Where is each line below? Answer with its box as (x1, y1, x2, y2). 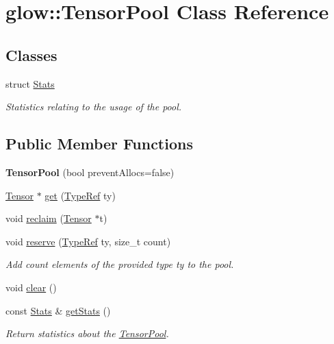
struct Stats (5, 76, 55, 90)
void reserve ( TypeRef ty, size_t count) (5, 234, 171, 248)
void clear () (5, 280, 57, 294)
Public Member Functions (5, 133, 193, 154)
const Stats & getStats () (5, 303, 111, 317)
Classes (5, 44, 57, 65)
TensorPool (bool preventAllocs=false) (5, 164, 175, 179)
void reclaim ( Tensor (5, 211, 92, 225)
